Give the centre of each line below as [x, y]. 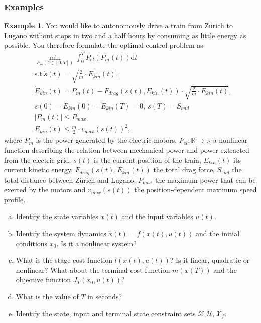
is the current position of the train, [147, 159]
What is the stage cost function [64, 260]
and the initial [218, 233]
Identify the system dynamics [61, 233]
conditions [32, 243]
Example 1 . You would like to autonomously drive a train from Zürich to [118, 25]
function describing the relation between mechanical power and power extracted [127, 149]
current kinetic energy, [39, 170]
